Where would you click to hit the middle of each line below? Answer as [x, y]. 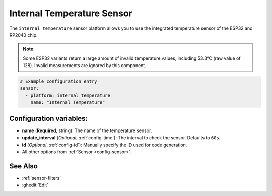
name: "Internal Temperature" [68, 103]
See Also [23, 166]
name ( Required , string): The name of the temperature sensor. [87, 130]
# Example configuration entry [59, 81]
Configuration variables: [49, 118]
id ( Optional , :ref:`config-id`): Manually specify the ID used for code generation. [105, 145]
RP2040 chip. [23, 35]
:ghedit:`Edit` [35, 185]
